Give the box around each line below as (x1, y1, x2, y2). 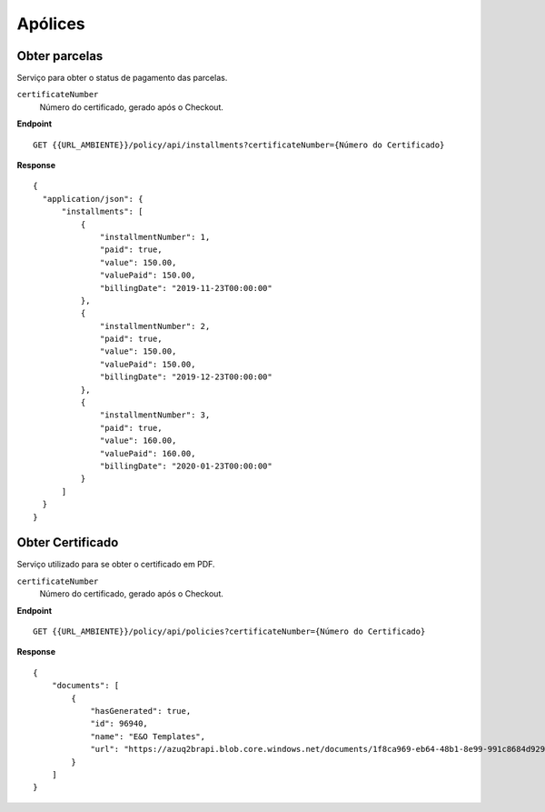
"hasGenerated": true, (90, 706, 192, 716)
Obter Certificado (16, 535, 119, 550)
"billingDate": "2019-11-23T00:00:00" (100, 283, 272, 293)
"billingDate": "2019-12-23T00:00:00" (100, 372, 272, 382)
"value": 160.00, (100, 436, 177, 446)
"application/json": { (42, 194, 144, 204)
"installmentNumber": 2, (100, 321, 211, 331)
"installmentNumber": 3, (100, 410, 211, 420)
